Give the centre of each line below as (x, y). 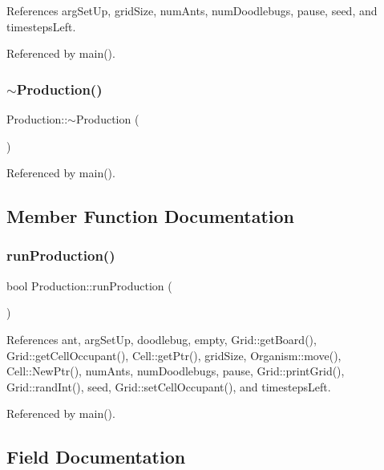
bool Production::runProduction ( (89, 285)
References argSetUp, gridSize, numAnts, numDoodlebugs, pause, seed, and (192, 10)
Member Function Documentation (151, 216)
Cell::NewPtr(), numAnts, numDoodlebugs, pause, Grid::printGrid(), (176, 371)
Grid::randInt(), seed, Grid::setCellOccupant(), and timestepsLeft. (169, 386)
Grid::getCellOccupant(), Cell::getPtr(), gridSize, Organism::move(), (174, 355)
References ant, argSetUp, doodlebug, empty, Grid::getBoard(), (162, 339)
